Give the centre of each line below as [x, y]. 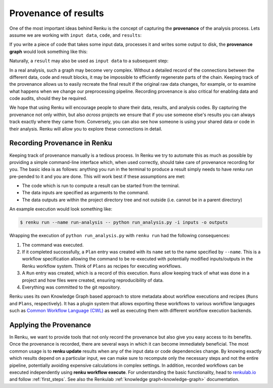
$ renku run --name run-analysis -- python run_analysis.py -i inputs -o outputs [124, 223]
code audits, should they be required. [48, 98]
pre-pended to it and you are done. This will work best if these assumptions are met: [97, 176]
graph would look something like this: [49, 51]
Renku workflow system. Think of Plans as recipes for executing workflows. [102, 266]
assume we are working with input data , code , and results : [75, 35]
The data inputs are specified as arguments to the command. [85, 193]
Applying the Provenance [50, 325]
